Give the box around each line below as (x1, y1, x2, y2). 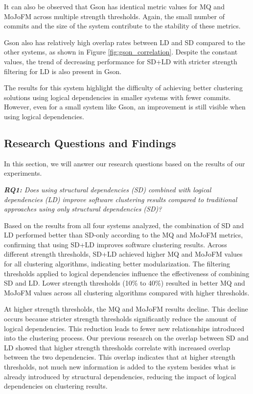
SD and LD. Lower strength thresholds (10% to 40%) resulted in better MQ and (4, 278, 245, 288)
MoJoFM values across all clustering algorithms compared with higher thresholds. (4, 287, 250, 297)
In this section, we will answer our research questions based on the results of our (4, 158, 245, 168)
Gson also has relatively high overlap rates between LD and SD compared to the (4, 37, 246, 47)
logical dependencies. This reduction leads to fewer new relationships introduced (4, 323, 244, 333)
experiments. (4, 168, 42, 178)
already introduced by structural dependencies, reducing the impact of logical (4, 371, 236, 381)
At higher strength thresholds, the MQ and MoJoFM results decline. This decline (4, 304, 248, 314)
